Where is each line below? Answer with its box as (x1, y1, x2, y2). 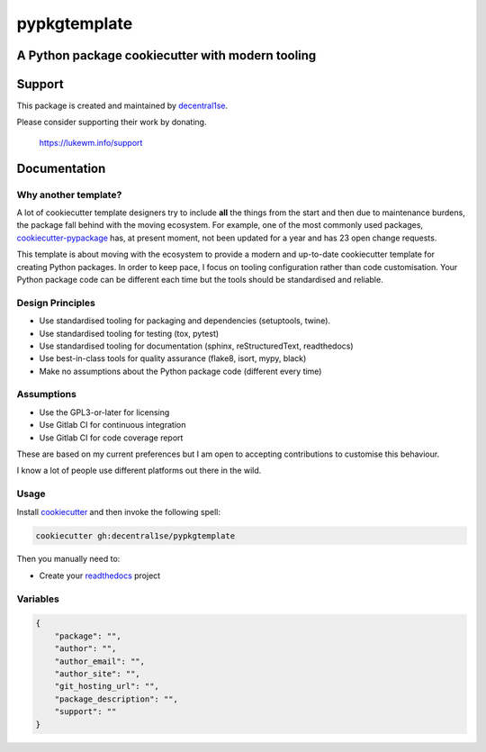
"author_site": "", (54, 668, 141, 679)
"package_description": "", (54, 693, 179, 704)
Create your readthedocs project (39, 570, 161, 581)
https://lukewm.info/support (39, 137, 143, 148)
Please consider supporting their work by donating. (16, 117, 207, 128)
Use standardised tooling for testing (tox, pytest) (39, 328, 220, 339)
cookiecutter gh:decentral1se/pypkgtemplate (35, 530, 236, 540)
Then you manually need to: (16, 554, 121, 565)
